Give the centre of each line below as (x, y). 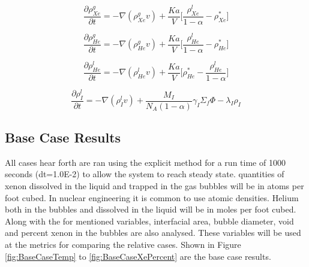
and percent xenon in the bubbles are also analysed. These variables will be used (153, 233)
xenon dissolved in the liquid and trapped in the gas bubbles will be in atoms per (154, 186)
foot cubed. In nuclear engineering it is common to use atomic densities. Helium (152, 197)
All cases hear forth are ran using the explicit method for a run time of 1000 (145, 162)
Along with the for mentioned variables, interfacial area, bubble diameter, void (149, 221)
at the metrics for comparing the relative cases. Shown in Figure (123, 244)
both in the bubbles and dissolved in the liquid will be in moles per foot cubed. (151, 209)
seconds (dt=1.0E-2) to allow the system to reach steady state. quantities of (145, 174)
